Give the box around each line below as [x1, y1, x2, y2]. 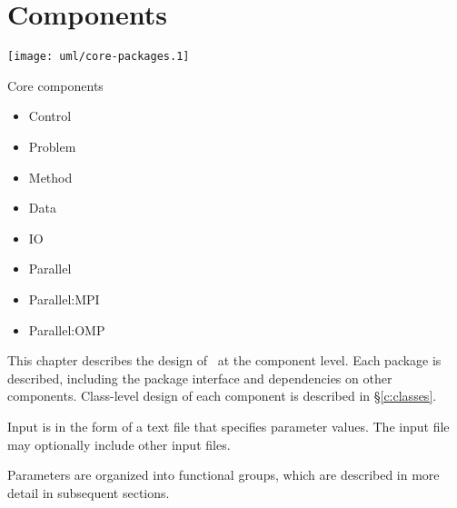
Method [28, 167, 73, 186]
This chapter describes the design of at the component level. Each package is [7, 351, 442, 370]
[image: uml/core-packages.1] [7, 50, 190, 64]
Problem [28, 136, 76, 155]
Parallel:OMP [28, 320, 105, 339]
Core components [7, 75, 104, 95]
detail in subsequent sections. [7, 483, 170, 502]
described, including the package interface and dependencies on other [7, 368, 392, 387]
